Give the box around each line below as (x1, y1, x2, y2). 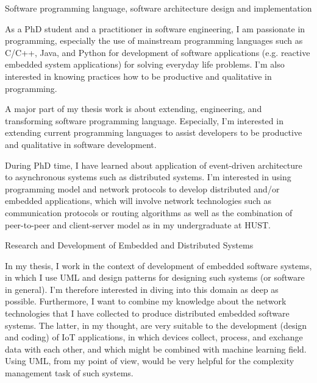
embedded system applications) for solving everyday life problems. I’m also (5, 58, 285, 71)
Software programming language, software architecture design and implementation (5, 2, 312, 14)
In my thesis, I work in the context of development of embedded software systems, (5, 259, 312, 272)
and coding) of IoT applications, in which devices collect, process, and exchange (5, 331, 303, 343)
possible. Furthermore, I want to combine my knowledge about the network (5, 295, 287, 307)
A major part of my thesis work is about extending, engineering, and (5, 102, 262, 115)
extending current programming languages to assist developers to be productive (5, 126, 302, 139)
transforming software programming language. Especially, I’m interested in (5, 114, 283, 127)
